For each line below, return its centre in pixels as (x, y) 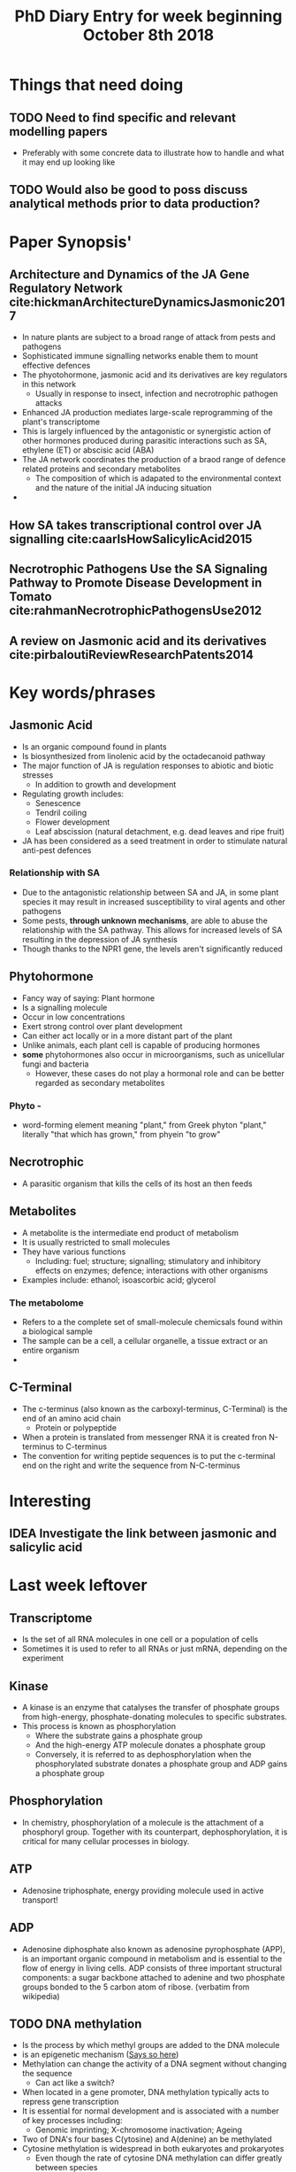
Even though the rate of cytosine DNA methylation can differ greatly (159, 2158)
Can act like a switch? (75, 2083)
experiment (43, 1658)
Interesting (50, 1501)
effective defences (56, 366)
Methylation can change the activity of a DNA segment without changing (154, 2064)
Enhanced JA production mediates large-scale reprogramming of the (148, 413)
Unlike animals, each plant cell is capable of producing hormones (141, 1045)
